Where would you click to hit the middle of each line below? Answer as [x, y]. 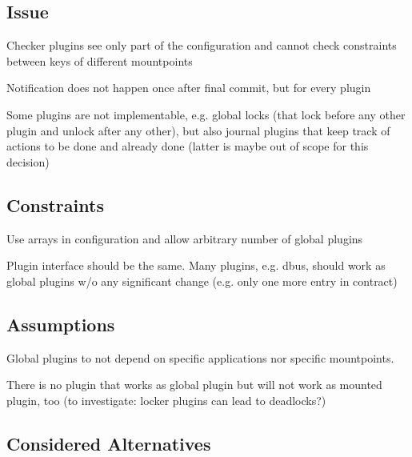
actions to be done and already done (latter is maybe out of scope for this [188, 146]
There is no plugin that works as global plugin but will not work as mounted [194, 385]
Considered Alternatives [109, 443]
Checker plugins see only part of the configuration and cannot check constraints [202, 45]
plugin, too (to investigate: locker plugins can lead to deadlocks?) [166, 400]
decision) [28, 161]
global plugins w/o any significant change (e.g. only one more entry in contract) [202, 281]
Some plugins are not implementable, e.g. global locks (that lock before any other [206, 114]
